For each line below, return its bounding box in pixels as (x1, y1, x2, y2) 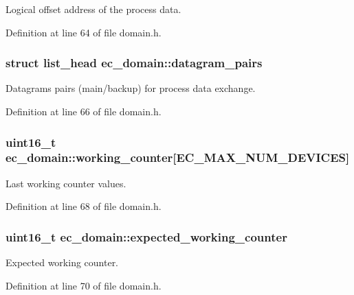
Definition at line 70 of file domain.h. (5, 278, 162, 292)
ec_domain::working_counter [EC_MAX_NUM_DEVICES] (5, 149, 350, 166)
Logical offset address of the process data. (5, 2, 181, 16)
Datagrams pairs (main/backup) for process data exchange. (5, 81, 256, 95)
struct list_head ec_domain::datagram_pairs (5, 54, 263, 71)
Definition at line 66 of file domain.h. (5, 104, 162, 118)
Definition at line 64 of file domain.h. (5, 25, 162, 39)
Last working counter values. (5, 176, 126, 190)
